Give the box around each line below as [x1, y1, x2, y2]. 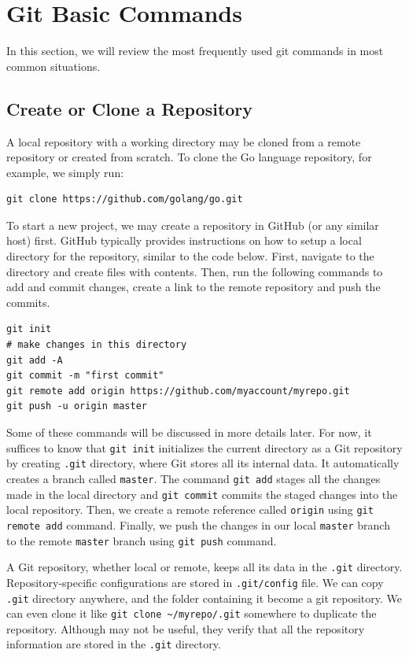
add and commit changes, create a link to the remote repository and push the [6, 279, 381, 295]
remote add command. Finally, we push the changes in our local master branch [6, 516, 390, 533]
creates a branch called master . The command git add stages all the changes [6, 470, 381, 486]
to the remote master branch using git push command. [6, 532, 277, 548]
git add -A [6, 354, 63, 366]
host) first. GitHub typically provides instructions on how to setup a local [6, 232, 362, 249]
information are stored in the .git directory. [6, 636, 221, 652]
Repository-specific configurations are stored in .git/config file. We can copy [6, 574, 384, 590]
